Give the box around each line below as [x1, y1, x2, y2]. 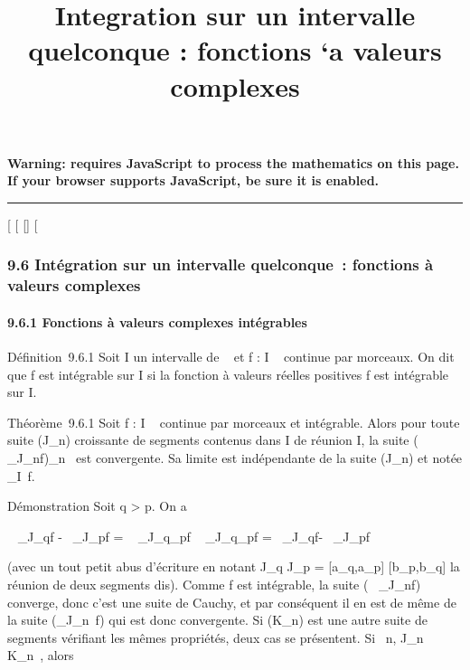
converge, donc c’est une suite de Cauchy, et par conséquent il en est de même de [7, 592, 456, 611]
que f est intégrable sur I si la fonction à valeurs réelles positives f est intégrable [7, 364, 449, 383]
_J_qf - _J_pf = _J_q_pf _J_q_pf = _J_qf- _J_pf [17, 526, 370, 545]
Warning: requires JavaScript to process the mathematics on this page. [7, 153, 459, 172]
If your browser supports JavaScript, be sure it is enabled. [7, 171, 380, 190]
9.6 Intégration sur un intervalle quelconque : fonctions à [7, 253, 434, 276]
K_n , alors [7, 646, 74, 665]
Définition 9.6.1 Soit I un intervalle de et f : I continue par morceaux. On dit [7, 347, 455, 366]
